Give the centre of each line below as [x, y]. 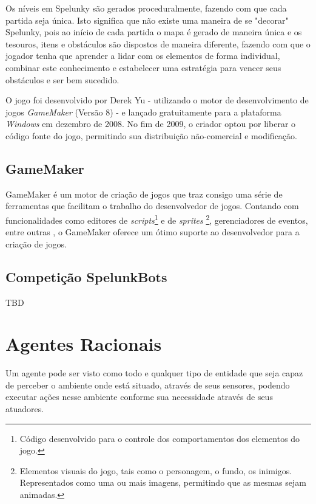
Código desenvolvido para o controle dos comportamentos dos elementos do [160, 438]
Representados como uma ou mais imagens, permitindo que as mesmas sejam [163, 482]
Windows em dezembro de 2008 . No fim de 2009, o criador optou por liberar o [151, 124]
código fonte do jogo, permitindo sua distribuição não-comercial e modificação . [151, 135]
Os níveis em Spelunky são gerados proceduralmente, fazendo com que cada [146, 8]
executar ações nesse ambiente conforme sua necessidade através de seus [139, 397]
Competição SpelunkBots [86, 276]
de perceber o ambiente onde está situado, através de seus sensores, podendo [148, 385]
